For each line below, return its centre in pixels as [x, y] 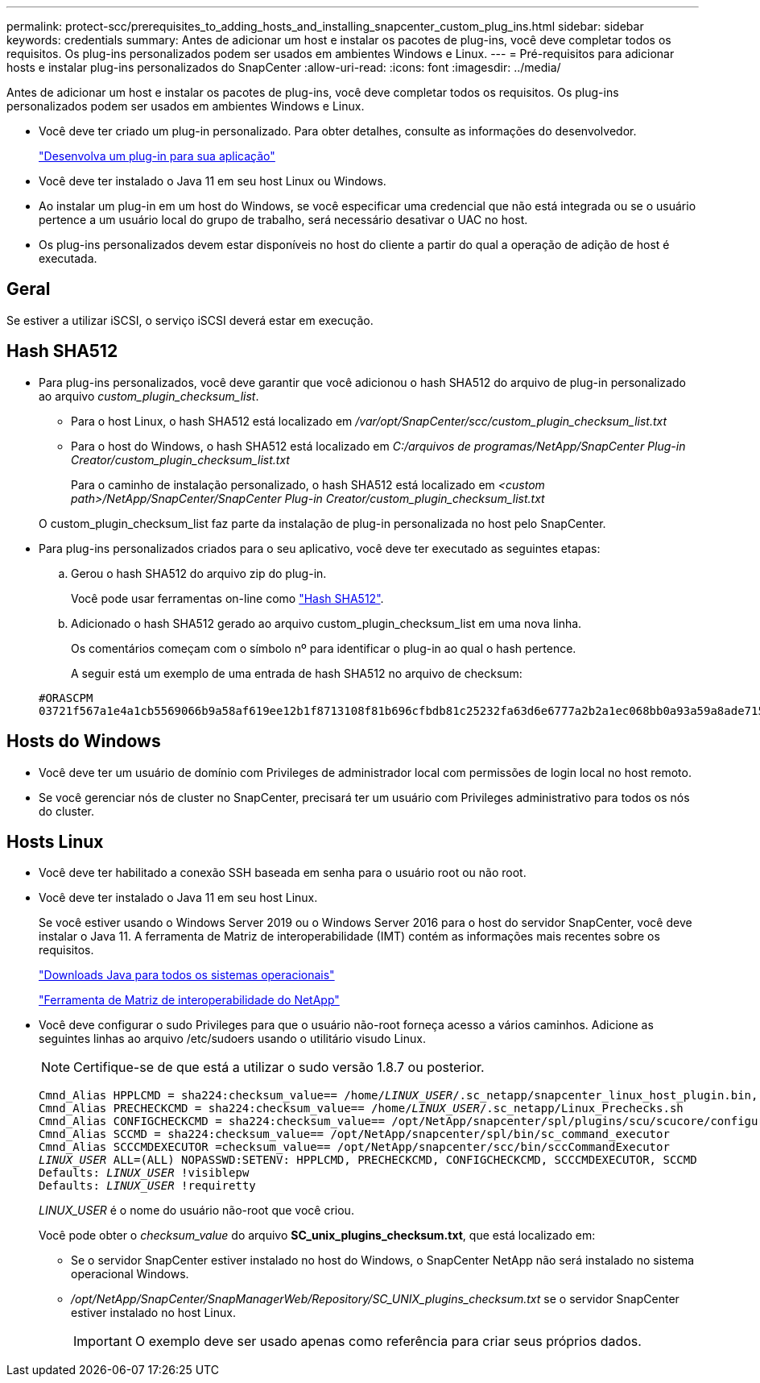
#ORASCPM [66, 698]
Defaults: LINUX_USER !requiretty [147, 1186]
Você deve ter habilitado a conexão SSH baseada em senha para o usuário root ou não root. [283, 873]
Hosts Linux [55, 841]
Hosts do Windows [84, 741]
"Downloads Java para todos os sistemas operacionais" [187, 975]
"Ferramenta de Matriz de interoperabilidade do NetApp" [189, 1000]
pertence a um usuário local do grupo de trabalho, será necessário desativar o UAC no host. [283, 220]
